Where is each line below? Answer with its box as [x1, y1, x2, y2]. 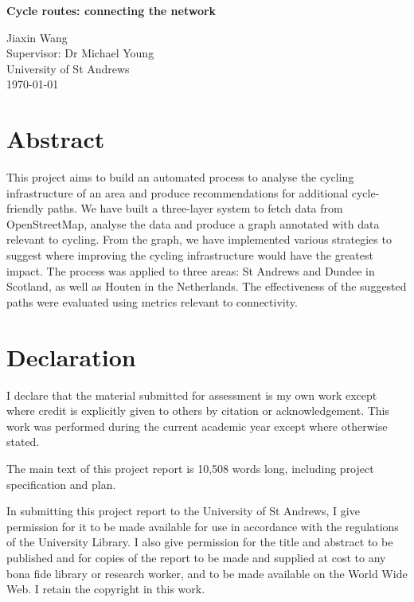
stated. [6, 433, 40, 450]
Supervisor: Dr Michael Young [6, 45, 154, 61]
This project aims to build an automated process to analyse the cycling [6, 169, 354, 186]
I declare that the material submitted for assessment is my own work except [6, 386, 377, 403]
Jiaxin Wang [6, 29, 68, 45]
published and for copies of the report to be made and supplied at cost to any [6, 549, 386, 565]
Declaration [6, 340, 136, 373]
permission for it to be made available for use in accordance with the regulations [6, 518, 399, 534]
